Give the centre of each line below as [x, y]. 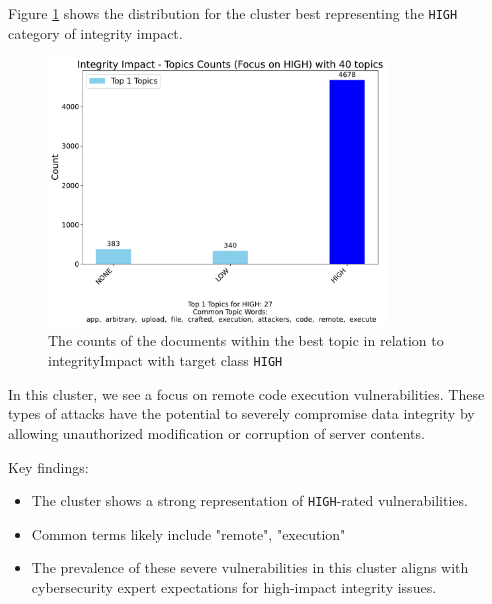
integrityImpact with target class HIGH [165, 360]
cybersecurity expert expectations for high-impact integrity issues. [234, 586]
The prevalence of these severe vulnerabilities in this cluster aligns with [250, 567]
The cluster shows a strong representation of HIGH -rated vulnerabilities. [249, 500]
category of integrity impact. [95, 32]
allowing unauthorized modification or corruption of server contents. [216, 432]
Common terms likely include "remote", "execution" [188, 533]
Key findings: [48, 466]
